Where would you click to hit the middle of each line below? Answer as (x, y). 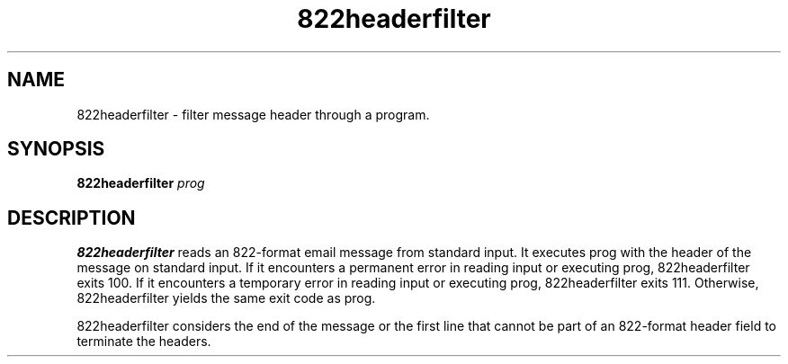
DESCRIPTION (72, 218)
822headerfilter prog (141, 183)
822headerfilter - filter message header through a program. (253, 114)
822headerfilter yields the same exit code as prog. (226, 298)
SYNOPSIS (56, 149)
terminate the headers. (144, 342)
